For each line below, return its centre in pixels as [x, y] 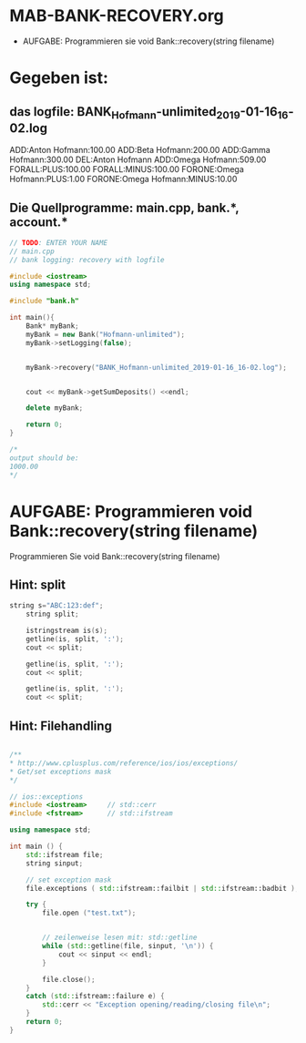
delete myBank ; [55, 408]
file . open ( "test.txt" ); [89, 913]
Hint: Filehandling [61, 726]
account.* [39, 222]
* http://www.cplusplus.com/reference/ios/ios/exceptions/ [124, 763]
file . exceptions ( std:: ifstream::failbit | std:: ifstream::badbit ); [163, 888]
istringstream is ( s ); [66, 631]
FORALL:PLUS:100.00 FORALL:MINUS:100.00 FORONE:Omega [127, 169]
